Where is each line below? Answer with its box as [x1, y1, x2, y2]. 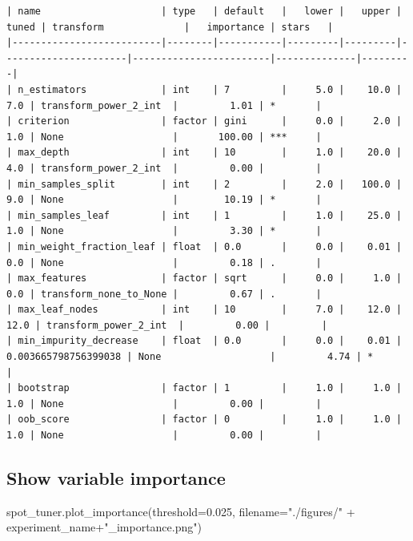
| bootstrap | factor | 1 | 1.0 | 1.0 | [6, 382, 402, 394]
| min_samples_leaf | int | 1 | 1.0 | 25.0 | [6, 209, 402, 221]
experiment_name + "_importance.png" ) [6, 519, 202, 535]
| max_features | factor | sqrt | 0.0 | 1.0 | [6, 273, 402, 285]
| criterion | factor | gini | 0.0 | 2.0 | [6, 115, 402, 127]
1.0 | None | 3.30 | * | [6, 225, 322, 237]
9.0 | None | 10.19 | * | [6, 194, 322, 206]
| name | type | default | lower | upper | [6, 6, 402, 17]
